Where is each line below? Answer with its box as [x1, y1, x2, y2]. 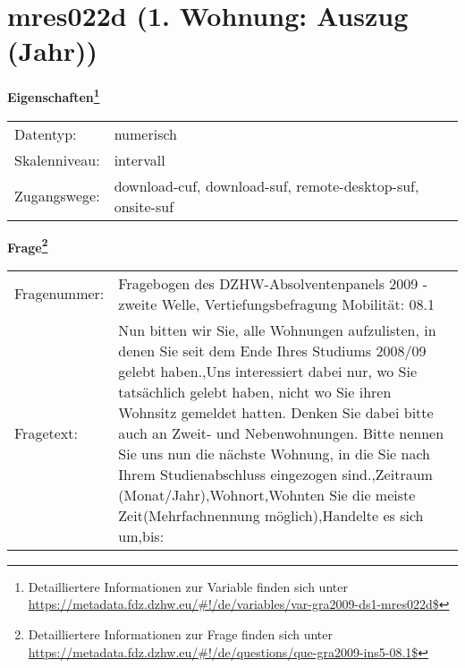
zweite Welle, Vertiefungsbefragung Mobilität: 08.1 [118, 293, 435, 314]
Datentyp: [14, 123, 77, 144]
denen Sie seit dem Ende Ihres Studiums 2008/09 [118, 339, 427, 361]
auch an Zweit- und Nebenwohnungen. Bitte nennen [118, 422, 444, 443]
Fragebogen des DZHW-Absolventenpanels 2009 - [118, 272, 427, 294]
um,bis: [118, 525, 165, 546]
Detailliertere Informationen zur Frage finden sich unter [28, 625, 334, 643]
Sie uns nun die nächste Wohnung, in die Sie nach [118, 442, 430, 464]
